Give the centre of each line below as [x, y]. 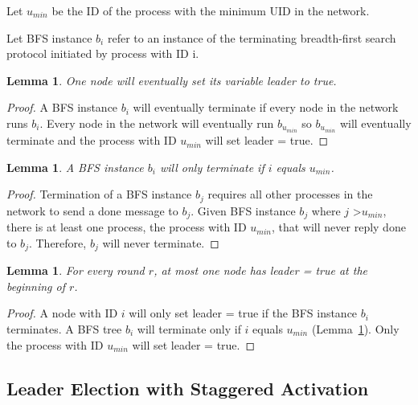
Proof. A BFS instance [62, 107]
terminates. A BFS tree [64, 328]
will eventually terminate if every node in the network [266, 107]
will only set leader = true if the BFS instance [243, 313]
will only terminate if [212, 167]
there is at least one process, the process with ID [127, 227]
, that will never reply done [338, 227]
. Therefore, [57, 242]
